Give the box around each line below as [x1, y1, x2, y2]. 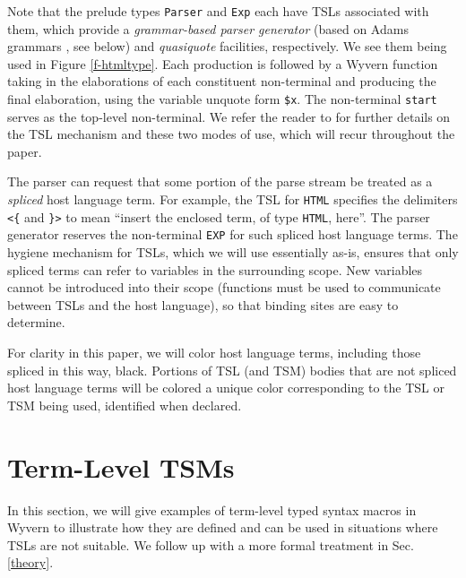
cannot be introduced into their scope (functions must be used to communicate [7, 278, 441, 297]
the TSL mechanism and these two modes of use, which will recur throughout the [7, 125, 455, 143]
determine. [7, 313, 65, 332]
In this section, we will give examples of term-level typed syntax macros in [7, 500, 417, 519]
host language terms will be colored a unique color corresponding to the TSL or [7, 378, 444, 397]
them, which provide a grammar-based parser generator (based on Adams [7, 19, 409, 38]
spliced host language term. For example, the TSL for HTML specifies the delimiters [7, 190, 458, 209]
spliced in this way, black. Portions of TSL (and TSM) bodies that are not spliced [7, 360, 457, 379]
